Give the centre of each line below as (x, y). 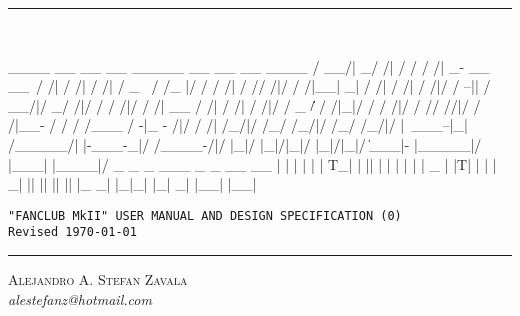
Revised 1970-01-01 (72, 232)
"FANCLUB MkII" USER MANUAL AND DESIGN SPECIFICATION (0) (205, 215)
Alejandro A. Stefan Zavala (98, 279)
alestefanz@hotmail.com (80, 298)
